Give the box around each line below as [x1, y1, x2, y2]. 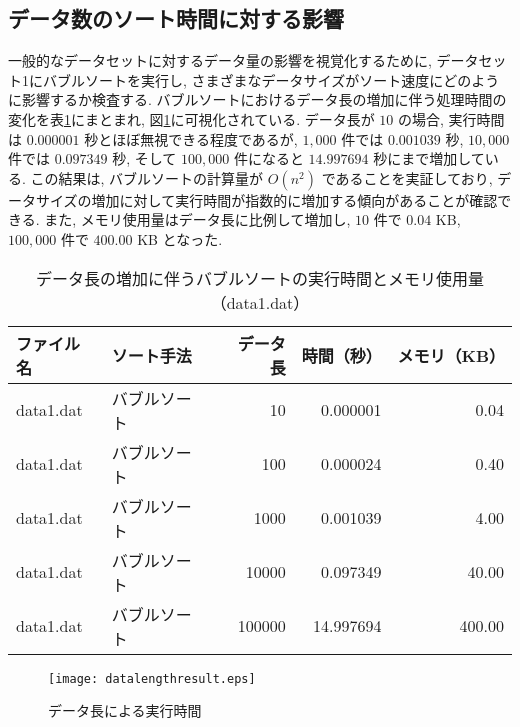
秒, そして [112, 148, 177, 169]
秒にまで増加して [373, 148, 485, 169]
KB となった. [137, 228, 223, 249]
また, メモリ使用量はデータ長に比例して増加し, [44, 209, 351, 230]
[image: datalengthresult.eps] [48, 671, 256, 686]
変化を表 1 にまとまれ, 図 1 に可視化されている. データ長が [8, 108, 375, 129]
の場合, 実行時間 [398, 108, 505, 129]
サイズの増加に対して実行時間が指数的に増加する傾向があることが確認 [35, 189, 498, 210]
